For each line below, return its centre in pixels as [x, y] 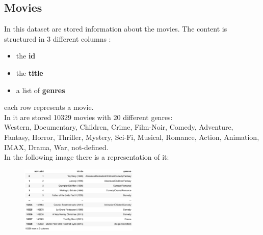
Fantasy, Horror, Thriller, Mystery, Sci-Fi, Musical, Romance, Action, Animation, [132, 137]
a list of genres [41, 90]
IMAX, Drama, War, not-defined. [56, 147]
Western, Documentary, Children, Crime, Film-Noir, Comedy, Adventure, [119, 127]
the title [30, 72]
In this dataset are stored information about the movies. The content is [116, 29]
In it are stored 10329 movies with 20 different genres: [88, 117]
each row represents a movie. [49, 107]
